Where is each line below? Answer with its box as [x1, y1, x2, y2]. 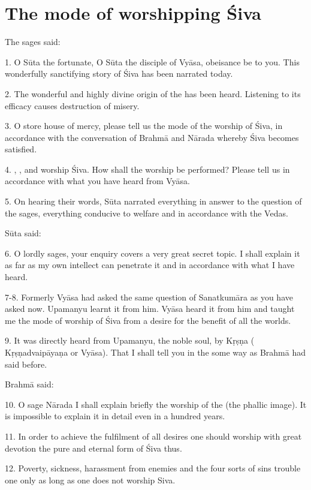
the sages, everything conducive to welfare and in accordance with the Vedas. [5, 206, 288, 219]
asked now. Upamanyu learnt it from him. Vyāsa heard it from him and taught [5, 302, 295, 315]
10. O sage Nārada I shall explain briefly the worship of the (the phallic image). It [5, 398, 307, 410]
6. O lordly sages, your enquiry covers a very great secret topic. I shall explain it [5, 246, 300, 259]
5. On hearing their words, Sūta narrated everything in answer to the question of [5, 195, 302, 208]
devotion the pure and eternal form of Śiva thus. [5, 441, 182, 454]
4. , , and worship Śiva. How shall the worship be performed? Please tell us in [5, 163, 290, 175]
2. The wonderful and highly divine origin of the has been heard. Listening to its [5, 87, 301, 100]
